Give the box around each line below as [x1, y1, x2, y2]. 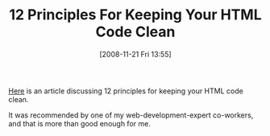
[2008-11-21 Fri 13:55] [99, 49, 172, 59]
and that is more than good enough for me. [8, 118, 151, 128]
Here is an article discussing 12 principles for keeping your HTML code [8, 86, 243, 96]
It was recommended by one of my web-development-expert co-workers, [8, 110, 254, 120]
